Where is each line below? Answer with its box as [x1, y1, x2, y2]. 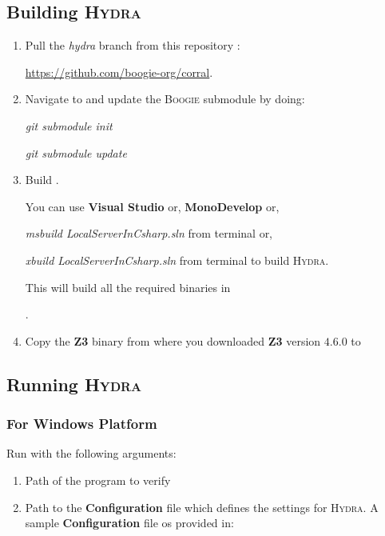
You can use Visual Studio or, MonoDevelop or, [25, 198, 280, 214]
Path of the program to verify [25, 471, 171, 488]
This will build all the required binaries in [25, 278, 231, 295]
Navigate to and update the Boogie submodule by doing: [25, 90, 305, 107]
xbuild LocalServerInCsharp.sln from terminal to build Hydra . [25, 251, 329, 268]
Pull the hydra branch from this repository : [25, 37, 240, 54]
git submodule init [25, 117, 113, 134]
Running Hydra [6, 371, 142, 396]
